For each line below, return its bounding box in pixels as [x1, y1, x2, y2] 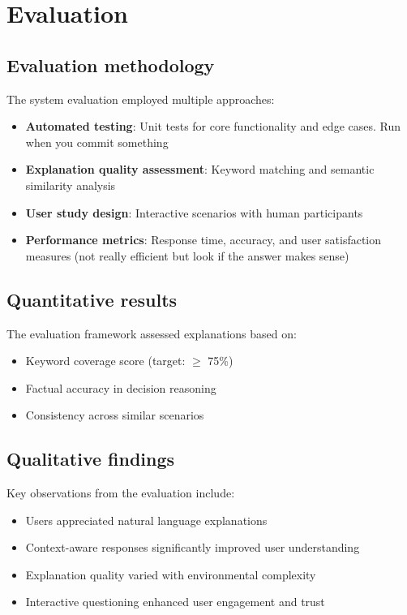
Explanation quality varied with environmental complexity [25, 566, 316, 583]
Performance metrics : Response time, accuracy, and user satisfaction [25, 231, 382, 248]
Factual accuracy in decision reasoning [25, 379, 216, 396]
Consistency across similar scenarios [25, 406, 204, 424]
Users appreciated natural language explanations [25, 511, 268, 528]
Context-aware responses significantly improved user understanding [25, 539, 360, 556]
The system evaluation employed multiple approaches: [6, 90, 275, 107]
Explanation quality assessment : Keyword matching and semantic [25, 161, 375, 178]
